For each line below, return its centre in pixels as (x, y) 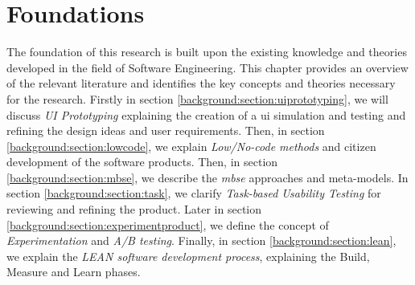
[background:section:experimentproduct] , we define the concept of (168, 224)
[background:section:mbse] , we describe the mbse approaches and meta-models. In (207, 177)
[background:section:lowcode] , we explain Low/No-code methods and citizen (191, 146)
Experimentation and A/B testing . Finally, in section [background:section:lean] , (201, 240)
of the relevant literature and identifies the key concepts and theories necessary (201, 83)
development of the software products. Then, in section (142, 162)
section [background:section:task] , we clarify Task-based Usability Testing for (194, 193)
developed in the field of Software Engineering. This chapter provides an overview (207, 67)
